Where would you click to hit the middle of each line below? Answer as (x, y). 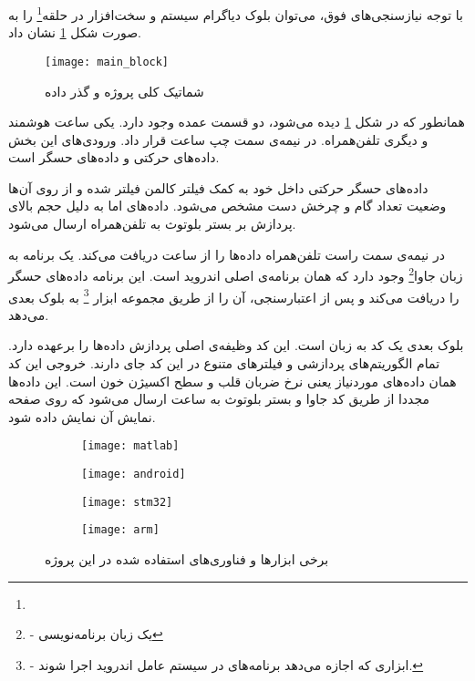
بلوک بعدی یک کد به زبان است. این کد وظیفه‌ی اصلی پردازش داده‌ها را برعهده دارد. (236, 345)
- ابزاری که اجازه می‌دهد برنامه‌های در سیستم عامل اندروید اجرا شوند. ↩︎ (227, 664)
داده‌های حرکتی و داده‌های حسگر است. (114, 157)
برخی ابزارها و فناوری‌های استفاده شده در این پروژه (187, 558)
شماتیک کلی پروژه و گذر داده (124, 91)
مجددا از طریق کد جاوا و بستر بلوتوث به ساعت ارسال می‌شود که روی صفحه (219, 399)
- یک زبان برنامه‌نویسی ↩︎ (96, 634)
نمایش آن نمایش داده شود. (82, 416)
